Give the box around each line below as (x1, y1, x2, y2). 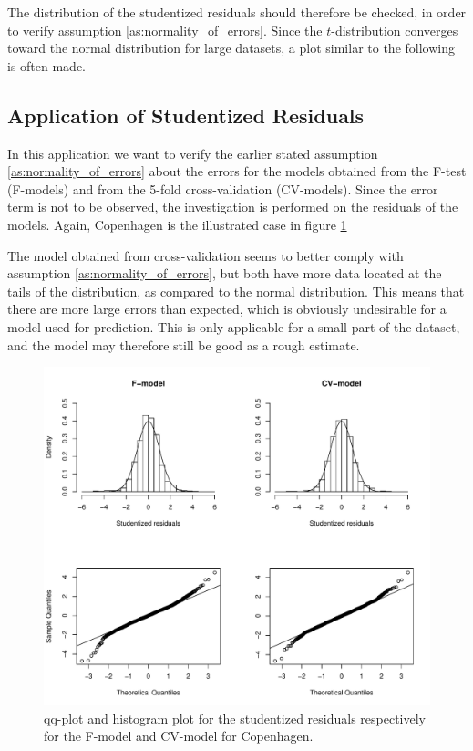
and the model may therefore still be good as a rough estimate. (7, 335, 360, 354)
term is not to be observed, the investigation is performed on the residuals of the (7, 197, 458, 216)
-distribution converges (331, 20, 458, 39)
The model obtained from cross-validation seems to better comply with (7, 245, 404, 265)
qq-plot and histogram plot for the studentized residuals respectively (44, 708, 427, 727)
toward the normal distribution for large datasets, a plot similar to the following (7, 38, 455, 57)
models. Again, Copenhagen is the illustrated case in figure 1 (7, 214, 347, 234)
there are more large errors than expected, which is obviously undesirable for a (7, 299, 447, 318)
